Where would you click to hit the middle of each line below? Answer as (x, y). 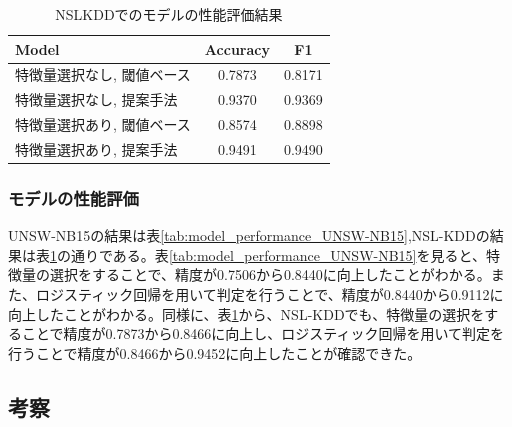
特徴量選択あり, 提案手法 (96, 148)
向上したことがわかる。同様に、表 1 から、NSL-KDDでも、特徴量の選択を (246, 313)
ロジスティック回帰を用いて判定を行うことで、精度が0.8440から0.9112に (269, 294)
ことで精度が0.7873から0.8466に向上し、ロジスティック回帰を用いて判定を (263, 333)
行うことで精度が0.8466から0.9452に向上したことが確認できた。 (215, 352)
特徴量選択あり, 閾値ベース (103, 124)
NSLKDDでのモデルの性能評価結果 (169, 14)
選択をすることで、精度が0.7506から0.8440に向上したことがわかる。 (270, 274)
